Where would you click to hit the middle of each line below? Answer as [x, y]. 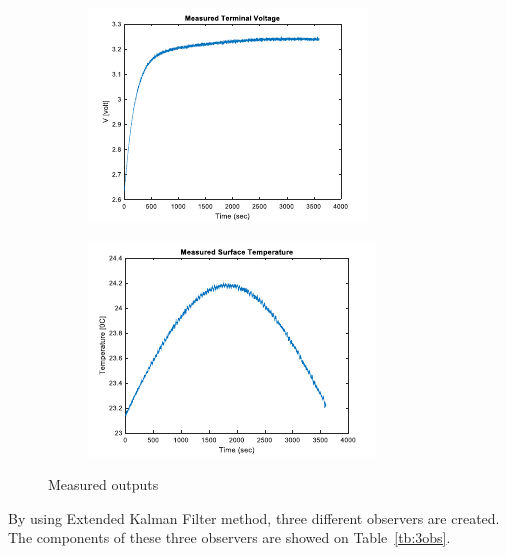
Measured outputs [103, 484]
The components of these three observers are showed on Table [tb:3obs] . [229, 537]
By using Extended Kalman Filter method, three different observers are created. [254, 517]
